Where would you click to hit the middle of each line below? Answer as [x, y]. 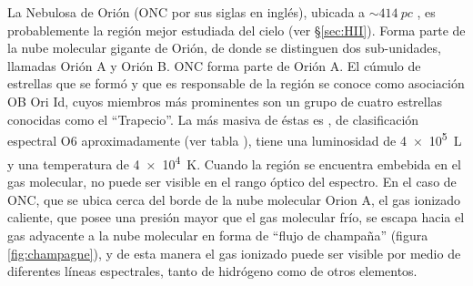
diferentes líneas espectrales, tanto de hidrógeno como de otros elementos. [212, 271]
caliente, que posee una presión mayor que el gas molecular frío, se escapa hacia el [236, 217]
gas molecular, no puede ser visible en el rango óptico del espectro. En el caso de [232, 182]
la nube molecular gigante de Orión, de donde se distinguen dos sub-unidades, [224, 48]
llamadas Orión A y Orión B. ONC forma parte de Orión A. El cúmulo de [214, 65]
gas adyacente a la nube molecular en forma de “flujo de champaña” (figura [218, 235]
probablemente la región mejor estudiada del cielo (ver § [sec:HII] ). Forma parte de [236, 30]
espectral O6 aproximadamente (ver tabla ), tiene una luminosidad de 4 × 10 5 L [235, 139]
